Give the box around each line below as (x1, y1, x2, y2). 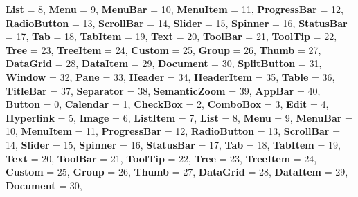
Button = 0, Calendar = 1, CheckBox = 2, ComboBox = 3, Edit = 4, (6, 97, 329, 111)
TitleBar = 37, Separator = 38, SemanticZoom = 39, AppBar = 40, (6, 83, 321, 97)
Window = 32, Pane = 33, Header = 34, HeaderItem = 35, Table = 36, (6, 69, 335, 84)
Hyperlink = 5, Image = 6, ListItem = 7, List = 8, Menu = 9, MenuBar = (6, 110, 352, 124)
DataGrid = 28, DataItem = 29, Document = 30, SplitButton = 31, (6, 56, 322, 71)
